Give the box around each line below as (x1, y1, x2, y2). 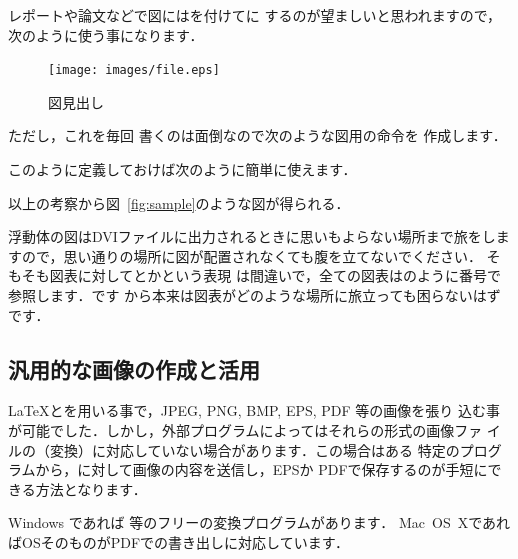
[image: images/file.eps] (48, 63, 220, 78)
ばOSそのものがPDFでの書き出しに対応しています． (8, 531, 350, 552)
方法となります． (35, 478, 147, 499)
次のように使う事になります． (8, 24, 204, 45)
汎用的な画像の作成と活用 (8, 353, 260, 384)
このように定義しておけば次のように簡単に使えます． (8, 159, 357, 180)
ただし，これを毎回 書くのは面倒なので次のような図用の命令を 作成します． (8, 125, 507, 146)
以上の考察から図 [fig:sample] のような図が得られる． (8, 192, 350, 213)
